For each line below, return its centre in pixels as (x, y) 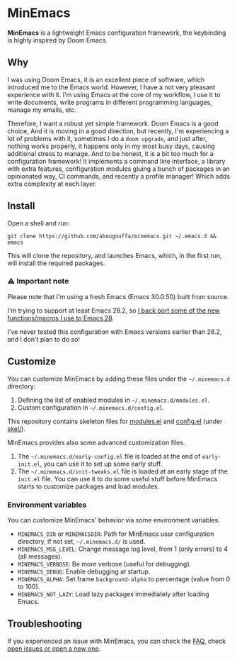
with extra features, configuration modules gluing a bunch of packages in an (118, 169)
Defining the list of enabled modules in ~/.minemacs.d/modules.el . (114, 400)
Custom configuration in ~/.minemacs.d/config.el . (91, 407)
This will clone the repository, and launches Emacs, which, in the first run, (115, 255)
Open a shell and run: (39, 223)
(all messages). (40, 556)
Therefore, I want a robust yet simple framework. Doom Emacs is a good (113, 123)
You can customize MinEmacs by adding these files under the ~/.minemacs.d (118, 379)
